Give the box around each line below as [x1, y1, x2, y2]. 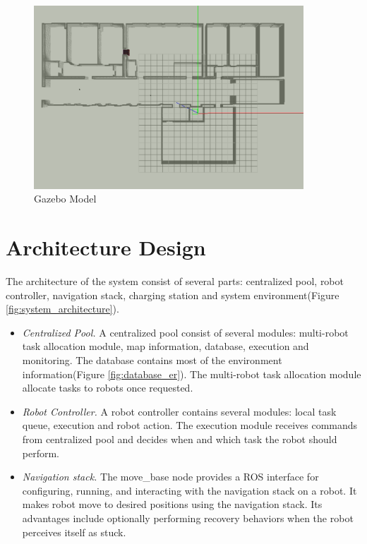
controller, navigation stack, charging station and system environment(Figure [6, 287, 339, 302]
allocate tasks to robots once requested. [22, 380, 193, 395]
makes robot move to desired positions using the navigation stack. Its [22, 497, 323, 512]
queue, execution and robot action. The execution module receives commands [22, 418, 358, 433]
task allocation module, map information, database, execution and [22, 339, 309, 353]
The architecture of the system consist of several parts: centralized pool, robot [6, 274, 344, 289]
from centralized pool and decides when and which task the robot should [22, 431, 337, 446]
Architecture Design [6, 233, 206, 262]
